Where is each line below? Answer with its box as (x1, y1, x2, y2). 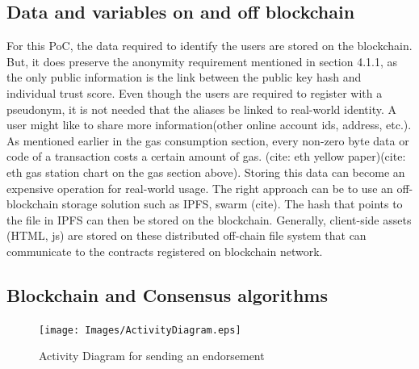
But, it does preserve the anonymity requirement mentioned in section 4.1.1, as (6, 52, 398, 69)
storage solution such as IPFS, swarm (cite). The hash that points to (61, 195, 403, 212)
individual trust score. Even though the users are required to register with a (6, 84, 383, 101)
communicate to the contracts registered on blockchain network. (6, 242, 323, 259)
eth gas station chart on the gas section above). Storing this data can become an (6, 163, 405, 180)
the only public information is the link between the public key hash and (6, 69, 362, 86)
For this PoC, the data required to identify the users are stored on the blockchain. (6, 37, 413, 54)
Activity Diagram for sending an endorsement (39, 347, 265, 364)
